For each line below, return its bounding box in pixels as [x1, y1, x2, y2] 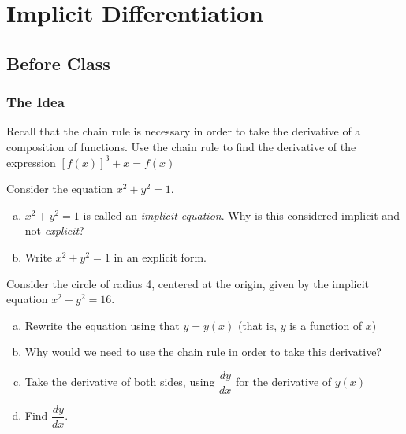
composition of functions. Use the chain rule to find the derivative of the [6, 138, 356, 154]
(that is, [237, 317, 277, 333]
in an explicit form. [114, 248, 207, 265]
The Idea [6, 92, 65, 112]
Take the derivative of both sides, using [24, 373, 215, 390]
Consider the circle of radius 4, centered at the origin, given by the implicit [6, 275, 370, 291]
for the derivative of [236, 373, 332, 390]
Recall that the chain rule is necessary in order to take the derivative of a [6, 123, 361, 139]
